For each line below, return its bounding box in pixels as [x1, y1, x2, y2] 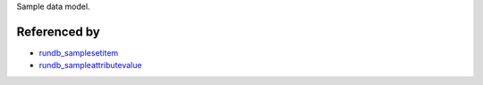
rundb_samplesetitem [38, 47, 119, 58]
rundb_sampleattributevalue [38, 60, 142, 71]
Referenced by [16, 24, 100, 39]
